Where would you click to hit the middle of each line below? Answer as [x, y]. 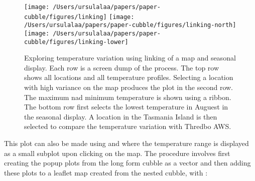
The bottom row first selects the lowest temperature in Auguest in [126, 107]
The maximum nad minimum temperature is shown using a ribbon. [128, 97]
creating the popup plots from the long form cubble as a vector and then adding [127, 163]
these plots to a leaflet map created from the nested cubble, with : [106, 172]
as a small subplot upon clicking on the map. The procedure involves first [117, 153]
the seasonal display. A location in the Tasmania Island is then [121, 116]
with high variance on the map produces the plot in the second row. [129, 87]
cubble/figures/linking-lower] [76, 42]
